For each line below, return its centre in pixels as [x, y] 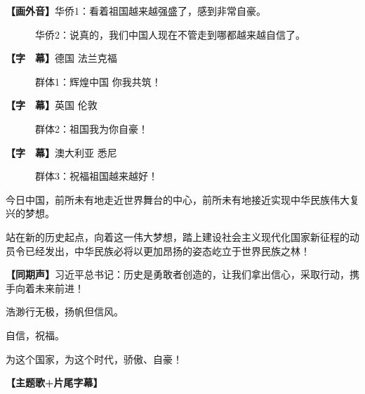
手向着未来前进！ [45, 288]
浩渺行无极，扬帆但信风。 [65, 311]
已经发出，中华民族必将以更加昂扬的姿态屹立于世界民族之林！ [167, 250]
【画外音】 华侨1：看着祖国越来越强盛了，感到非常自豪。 [136, 11]
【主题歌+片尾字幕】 [54, 382]
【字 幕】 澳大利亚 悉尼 [61, 152]
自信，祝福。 [35, 335]
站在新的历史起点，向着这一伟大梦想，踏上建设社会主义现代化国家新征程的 [178, 236]
